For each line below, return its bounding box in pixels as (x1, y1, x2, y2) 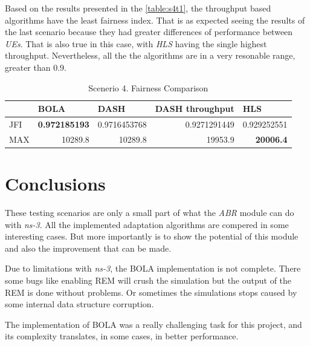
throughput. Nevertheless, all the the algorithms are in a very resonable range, (5, 49, 295, 62)
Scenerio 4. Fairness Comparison (88, 81, 208, 94)
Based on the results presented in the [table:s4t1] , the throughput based (5, 2, 271, 14)
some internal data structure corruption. (5, 298, 154, 310)
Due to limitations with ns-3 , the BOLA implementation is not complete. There (5, 262, 301, 275)
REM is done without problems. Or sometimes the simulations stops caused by (5, 286, 297, 298)
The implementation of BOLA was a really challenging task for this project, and (5, 318, 302, 330)
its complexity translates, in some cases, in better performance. (5, 330, 239, 342)
